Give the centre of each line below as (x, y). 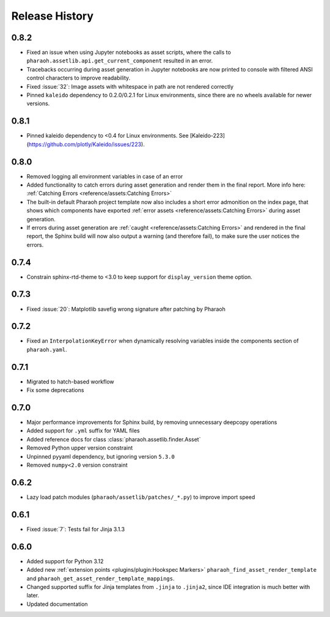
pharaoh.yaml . (47, 349)
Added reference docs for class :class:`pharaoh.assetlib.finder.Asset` (114, 439)
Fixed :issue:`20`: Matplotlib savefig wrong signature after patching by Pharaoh (126, 309)
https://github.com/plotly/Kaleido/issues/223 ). (86, 144)
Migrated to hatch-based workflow (70, 382)
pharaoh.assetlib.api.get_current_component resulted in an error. (120, 61)
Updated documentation (57, 604)
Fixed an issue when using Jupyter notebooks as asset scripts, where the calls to (129, 53)
